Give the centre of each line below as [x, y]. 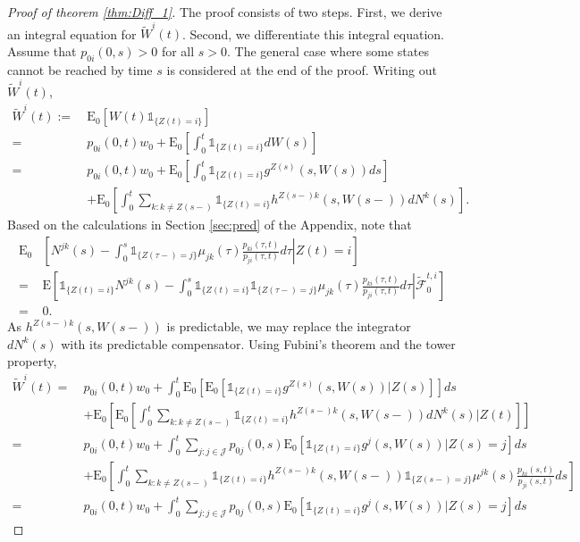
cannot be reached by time [80, 69]
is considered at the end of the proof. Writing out [302, 69]
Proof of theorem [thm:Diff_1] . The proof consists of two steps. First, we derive [225, 12]
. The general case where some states [328, 50]
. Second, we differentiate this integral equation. [313, 33]
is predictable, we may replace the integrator [289, 326]
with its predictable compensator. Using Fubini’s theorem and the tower [258, 343]
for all [178, 50]
